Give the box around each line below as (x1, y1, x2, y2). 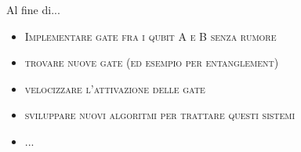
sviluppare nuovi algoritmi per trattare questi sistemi (24, 107, 296, 123)
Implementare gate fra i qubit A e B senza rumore (24, 27, 277, 44)
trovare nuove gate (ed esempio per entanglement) (24, 54, 279, 71)
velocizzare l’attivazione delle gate (24, 80, 205, 96)
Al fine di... (6, 2, 60, 17)
